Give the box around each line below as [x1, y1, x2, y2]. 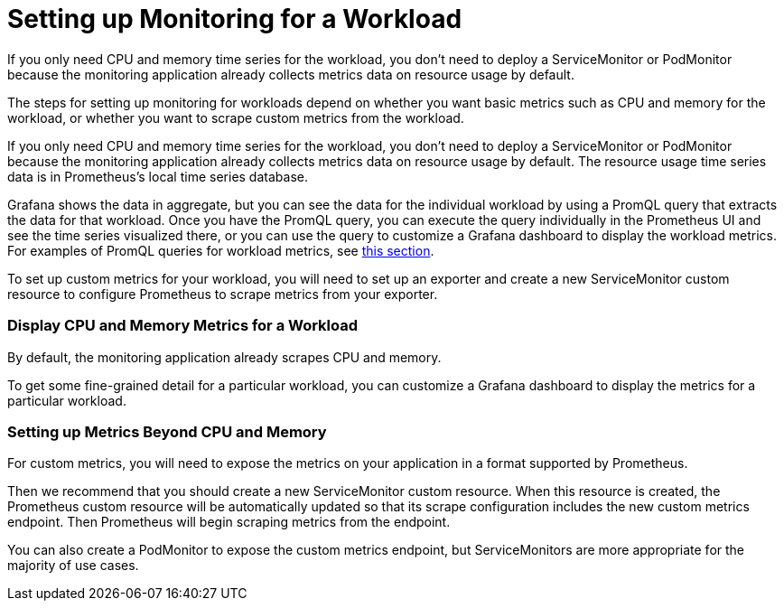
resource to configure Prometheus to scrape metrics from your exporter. [7, 285, 438, 302]
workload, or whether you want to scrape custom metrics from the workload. [7, 109, 464, 126]
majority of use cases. [7, 557, 139, 574]
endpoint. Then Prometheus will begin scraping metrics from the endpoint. [7, 514, 451, 530]
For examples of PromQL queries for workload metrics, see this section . [7, 242, 434, 258]
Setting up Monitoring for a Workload [7, 4, 462, 34]
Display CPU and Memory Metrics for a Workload [7, 316, 359, 335]
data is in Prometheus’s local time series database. [7, 168, 308, 184]
